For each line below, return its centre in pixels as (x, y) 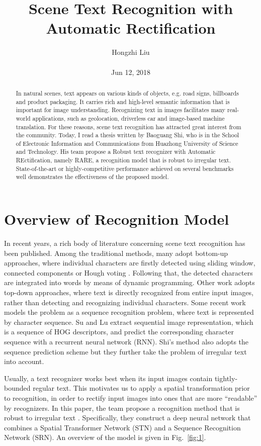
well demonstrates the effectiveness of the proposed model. (92, 177)
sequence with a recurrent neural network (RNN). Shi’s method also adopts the (126, 341)
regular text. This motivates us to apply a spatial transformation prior (141, 388)
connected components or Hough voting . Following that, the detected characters (128, 272)
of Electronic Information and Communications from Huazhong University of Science (127, 143)
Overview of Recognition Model (117, 219)
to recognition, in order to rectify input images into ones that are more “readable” (131, 397)
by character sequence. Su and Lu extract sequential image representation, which (129, 322)
